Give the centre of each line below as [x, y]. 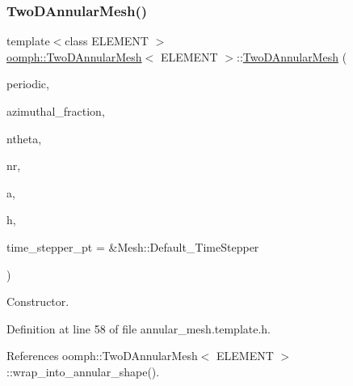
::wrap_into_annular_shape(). [83, 371]
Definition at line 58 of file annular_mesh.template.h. [139, 328]
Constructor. [38, 301]
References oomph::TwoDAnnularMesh [102, 356]
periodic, [28, 84]
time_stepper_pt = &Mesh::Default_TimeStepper [133, 246]
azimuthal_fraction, [56, 111]
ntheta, [24, 138]
